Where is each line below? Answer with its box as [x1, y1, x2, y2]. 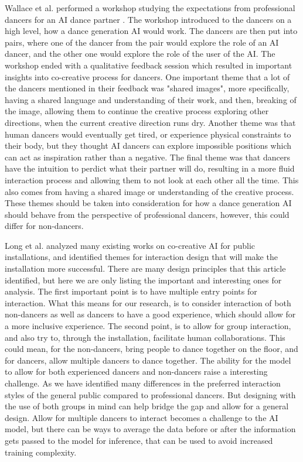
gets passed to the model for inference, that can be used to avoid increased [5, 434, 273, 446]
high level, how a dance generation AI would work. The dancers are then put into [5, 25, 298, 37]
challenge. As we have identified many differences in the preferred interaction [5, 377, 281, 389]
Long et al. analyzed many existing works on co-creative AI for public [5, 239, 256, 251]
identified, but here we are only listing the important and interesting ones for [5, 273, 282, 286]
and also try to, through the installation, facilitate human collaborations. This [5, 331, 285, 343]
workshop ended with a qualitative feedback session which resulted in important [5, 59, 292, 71]
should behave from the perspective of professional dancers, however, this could [5, 208, 290, 220]
